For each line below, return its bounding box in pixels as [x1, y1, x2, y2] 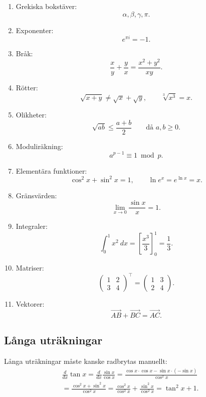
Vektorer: [16, 299, 45, 309]
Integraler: [16, 221, 48, 231]
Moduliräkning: [16, 141, 63, 151]
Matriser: [16, 262, 44, 273]
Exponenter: [16, 25, 54, 35]
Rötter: [16, 82, 38, 92]
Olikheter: [16, 109, 47, 120]
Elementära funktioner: [16, 165, 87, 176]
